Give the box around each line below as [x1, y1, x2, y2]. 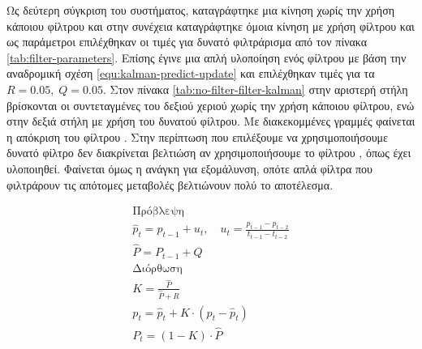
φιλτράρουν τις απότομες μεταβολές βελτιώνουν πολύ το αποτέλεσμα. [6, 176, 334, 193]
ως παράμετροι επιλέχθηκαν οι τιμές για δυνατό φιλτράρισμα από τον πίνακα [6, 33, 368, 50]
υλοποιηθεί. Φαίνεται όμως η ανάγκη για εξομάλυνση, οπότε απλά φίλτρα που [6, 160, 373, 177]
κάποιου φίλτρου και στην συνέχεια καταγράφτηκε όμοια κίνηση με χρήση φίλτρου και [6, 17, 415, 34]
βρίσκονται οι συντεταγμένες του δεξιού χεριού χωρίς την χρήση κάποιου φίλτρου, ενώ [6, 96, 415, 113]
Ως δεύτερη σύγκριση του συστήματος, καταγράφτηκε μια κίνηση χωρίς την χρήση [6, 2, 394, 18]
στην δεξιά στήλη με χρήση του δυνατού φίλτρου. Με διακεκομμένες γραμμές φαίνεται [6, 113, 416, 130]
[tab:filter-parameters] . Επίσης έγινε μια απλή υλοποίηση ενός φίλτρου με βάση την [6, 49, 407, 66]
